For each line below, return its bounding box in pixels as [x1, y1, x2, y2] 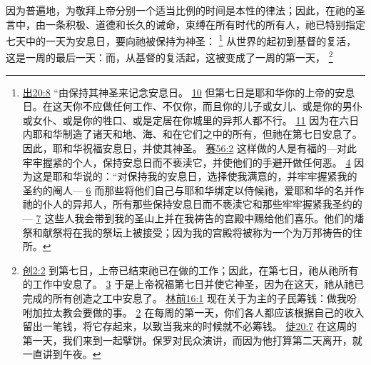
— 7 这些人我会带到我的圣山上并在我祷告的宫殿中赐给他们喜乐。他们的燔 [22, 211, 365, 226]
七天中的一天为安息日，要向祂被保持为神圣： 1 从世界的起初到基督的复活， [6, 31, 357, 48]
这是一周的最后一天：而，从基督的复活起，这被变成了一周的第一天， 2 [6, 48, 333, 65]
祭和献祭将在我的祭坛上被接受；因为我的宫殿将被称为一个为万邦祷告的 [22, 224, 352, 239]
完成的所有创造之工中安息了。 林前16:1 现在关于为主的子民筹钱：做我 [22, 291, 347, 305]
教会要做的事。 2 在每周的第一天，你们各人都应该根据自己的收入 [62, 304, 365, 319]
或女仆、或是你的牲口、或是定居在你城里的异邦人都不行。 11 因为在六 [22, 112, 350, 127]
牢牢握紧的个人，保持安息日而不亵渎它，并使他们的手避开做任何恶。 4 [22, 154, 351, 169]
